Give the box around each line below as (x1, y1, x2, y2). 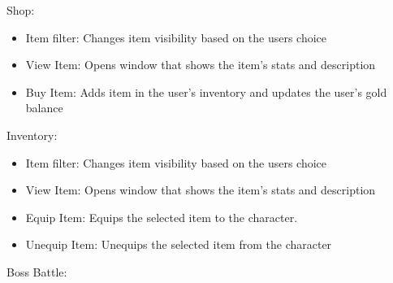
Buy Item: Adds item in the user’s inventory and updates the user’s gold (25, 83, 387, 100)
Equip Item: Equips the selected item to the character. (25, 208, 298, 225)
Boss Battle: (6, 263, 67, 280)
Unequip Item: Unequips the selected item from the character (25, 236, 332, 253)
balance (25, 99, 63, 116)
